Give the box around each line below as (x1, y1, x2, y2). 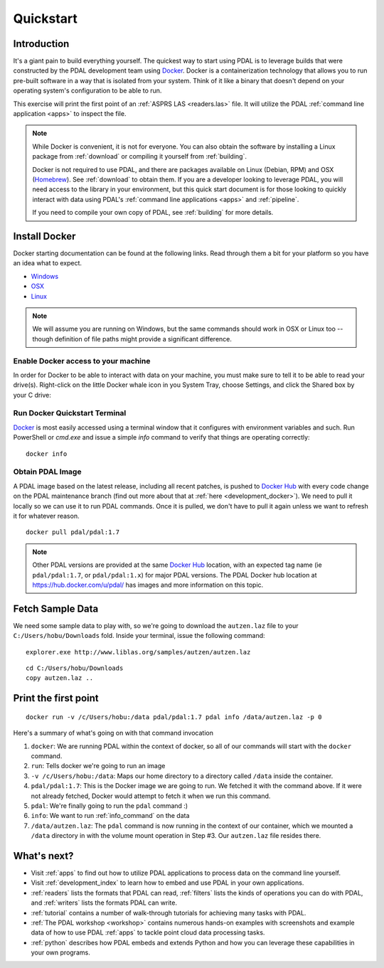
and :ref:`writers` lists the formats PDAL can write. (31, 898, 178, 907)
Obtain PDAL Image (13, 467, 82, 477)
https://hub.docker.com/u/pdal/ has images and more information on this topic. (32, 580, 264, 589)
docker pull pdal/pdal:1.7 (26, 528, 120, 536)
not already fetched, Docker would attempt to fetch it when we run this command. (31, 792, 271, 800)
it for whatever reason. (13, 511, 80, 520)
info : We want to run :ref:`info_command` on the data (31, 812, 190, 820)
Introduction (13, 38, 70, 50)
